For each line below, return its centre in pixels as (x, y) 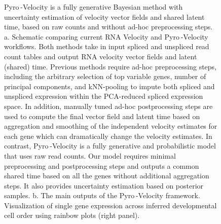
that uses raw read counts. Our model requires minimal (90, 155)
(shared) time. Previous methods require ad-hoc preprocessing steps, (110, 66)
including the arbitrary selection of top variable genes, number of (105, 76)
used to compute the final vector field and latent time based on (102, 116)
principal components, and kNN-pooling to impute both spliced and (109, 86)
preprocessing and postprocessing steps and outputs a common (102, 165)
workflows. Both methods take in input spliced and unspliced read (107, 46)
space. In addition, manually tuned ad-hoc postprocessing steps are (108, 106)
